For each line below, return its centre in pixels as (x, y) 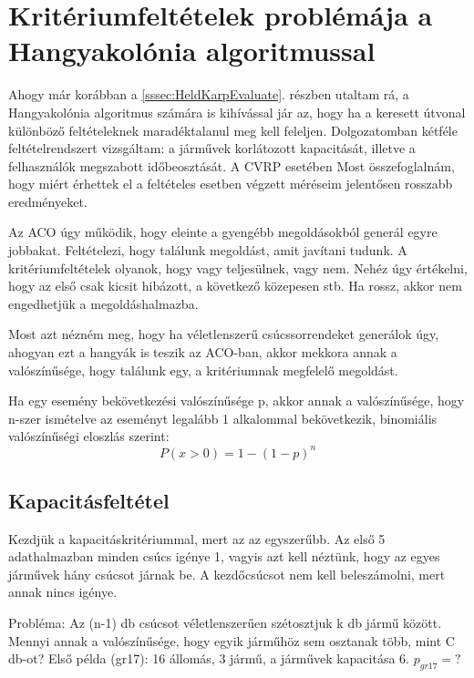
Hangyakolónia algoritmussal (192, 51)
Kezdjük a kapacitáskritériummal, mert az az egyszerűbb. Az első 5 (197, 538)
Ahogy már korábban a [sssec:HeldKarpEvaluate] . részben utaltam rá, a (209, 94)
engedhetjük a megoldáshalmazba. (103, 303)
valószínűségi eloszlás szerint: (89, 436)
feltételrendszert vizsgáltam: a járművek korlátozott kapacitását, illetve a (212, 148)
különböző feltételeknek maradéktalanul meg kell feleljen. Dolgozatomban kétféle (233, 130)
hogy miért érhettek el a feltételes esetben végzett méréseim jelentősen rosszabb (231, 184)
